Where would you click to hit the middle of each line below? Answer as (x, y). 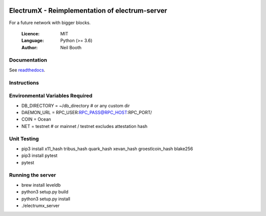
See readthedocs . (27, 70)
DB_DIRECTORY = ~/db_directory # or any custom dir (76, 105)
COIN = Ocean (36, 119)
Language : (33, 41)
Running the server (33, 175)
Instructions (24, 83)
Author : (30, 47)
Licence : (31, 33)
